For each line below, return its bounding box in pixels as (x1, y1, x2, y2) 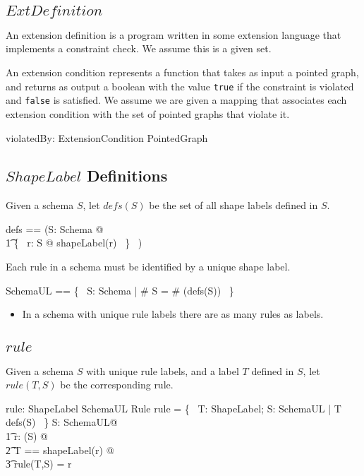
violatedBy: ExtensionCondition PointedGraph (6, 130, 208, 145)
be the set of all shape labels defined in (149, 198, 318, 213)
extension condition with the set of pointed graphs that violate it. (6, 106, 290, 121)
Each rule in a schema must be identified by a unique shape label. (6, 259, 291, 274)
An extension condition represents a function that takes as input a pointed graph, (6, 65, 359, 79)
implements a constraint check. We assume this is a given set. (6, 41, 272, 56)
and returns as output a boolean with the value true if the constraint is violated (6, 78, 354, 93)
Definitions (87, 165, 168, 186)
